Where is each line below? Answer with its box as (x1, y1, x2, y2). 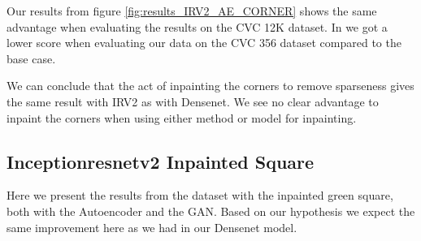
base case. (7, 49, 56, 67)
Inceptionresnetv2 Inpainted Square (7, 148, 315, 174)
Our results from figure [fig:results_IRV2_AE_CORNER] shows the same (7, 2, 377, 19)
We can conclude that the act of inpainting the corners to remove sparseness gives (7, 77, 414, 94)
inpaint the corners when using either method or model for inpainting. (7, 109, 357, 126)
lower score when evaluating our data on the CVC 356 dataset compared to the (7, 34, 401, 51)
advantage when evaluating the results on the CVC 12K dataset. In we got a (7, 18, 388, 35)
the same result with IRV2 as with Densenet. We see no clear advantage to (7, 93, 379, 110)
